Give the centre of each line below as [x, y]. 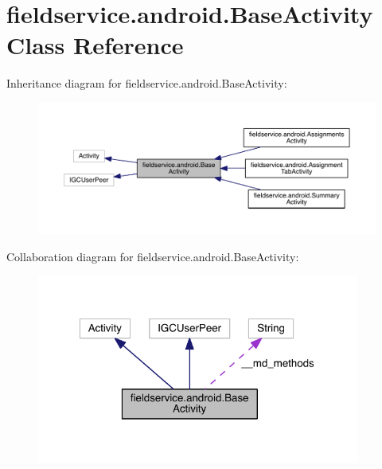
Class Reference [95, 45]
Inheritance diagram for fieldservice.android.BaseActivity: [147, 83]
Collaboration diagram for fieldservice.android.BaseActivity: [153, 256]
